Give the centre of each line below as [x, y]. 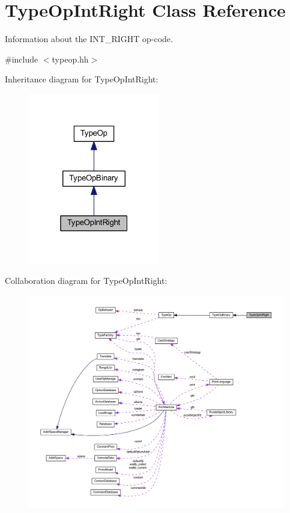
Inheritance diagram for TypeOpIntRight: [82, 79]
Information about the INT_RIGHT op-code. [89, 39]
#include [22, 59]
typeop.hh [70, 59]
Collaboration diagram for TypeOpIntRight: [86, 281]
